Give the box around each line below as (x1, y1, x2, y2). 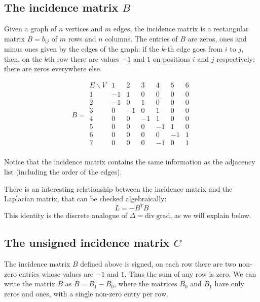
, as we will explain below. (170, 210, 251, 221)
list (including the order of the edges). (4, 166, 122, 177)
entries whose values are (19, 268, 94, 279)
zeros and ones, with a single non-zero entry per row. (4, 288, 168, 298)
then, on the (4, 53, 42, 64)
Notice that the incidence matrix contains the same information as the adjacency (4, 156, 255, 167)
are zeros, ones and (188, 33, 247, 44)
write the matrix (4, 278, 55, 289)
